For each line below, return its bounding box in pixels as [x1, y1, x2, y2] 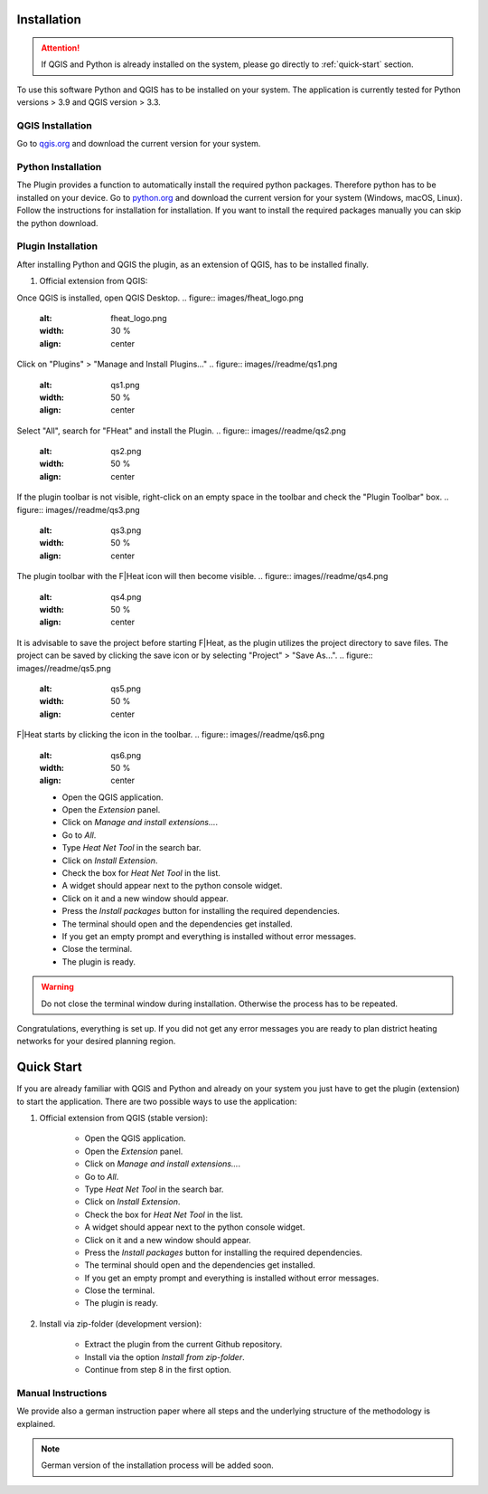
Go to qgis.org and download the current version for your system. [16, 138, 261, 149]
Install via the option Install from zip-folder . [84, 1351, 246, 1362]
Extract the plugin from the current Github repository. [84, 1339, 283, 1350]
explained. [16, 1418, 56, 1429]
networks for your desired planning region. [16, 1036, 176, 1047]
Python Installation [16, 161, 102, 174]
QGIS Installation [16, 119, 92, 131]
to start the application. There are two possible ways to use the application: [16, 1096, 297, 1107]
